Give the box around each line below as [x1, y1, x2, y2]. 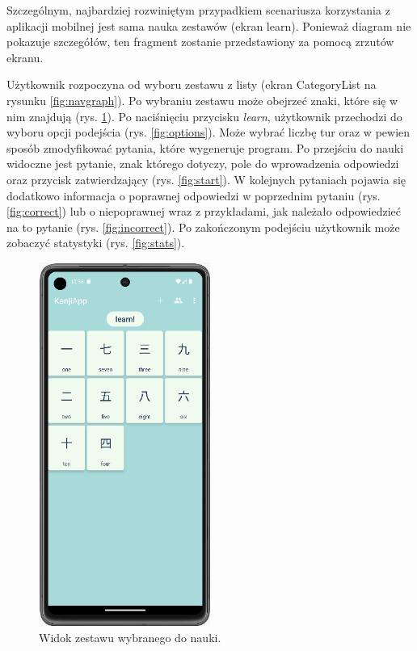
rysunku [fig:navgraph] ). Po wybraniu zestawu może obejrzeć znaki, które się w [6, 91, 398, 108]
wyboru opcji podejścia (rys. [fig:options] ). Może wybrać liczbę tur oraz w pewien [6, 124, 411, 141]
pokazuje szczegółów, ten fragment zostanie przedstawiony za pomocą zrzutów [6, 33, 394, 50]
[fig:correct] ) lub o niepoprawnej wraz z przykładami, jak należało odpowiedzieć [6, 203, 401, 220]
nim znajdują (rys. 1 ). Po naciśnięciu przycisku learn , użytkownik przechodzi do [6, 107, 402, 124]
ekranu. [6, 48, 44, 65]
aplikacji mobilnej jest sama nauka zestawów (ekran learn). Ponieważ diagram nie [6, 17, 411, 34]
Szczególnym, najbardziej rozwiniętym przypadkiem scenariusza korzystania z [6, 2, 390, 18]
